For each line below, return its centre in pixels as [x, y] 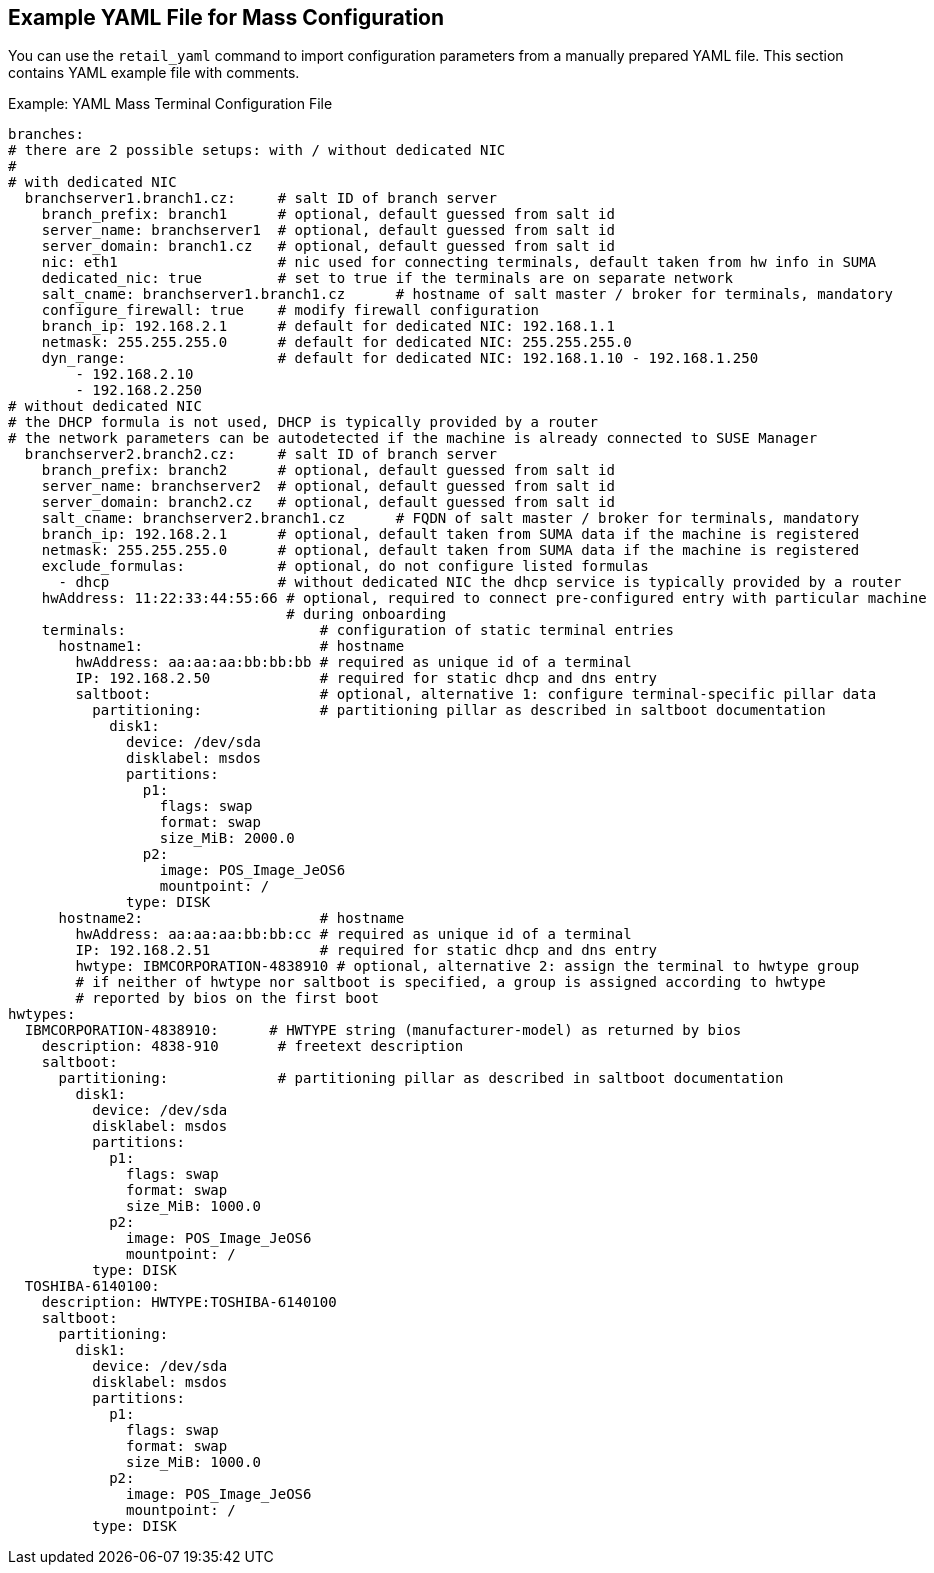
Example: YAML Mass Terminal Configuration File [170, 104]
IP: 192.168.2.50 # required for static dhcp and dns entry [366, 678]
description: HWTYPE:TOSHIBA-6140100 [189, 1302]
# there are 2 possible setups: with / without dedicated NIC [257, 150]
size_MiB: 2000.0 [227, 838]
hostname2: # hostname [231, 918]
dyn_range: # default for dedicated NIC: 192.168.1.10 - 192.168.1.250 [400, 358]
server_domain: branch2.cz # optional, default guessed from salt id [328, 502]
